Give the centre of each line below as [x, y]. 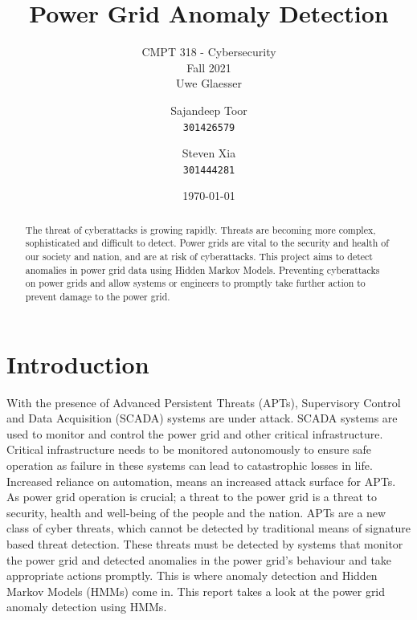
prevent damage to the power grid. [98, 297]
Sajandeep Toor [209, 110]
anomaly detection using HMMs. [87, 607]
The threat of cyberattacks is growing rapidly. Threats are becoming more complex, [200, 229]
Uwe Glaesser [209, 83]
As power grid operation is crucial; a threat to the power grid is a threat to [192, 497]
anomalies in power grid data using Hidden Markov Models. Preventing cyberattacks [202, 269]
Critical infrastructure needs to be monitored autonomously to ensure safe [189, 449]
